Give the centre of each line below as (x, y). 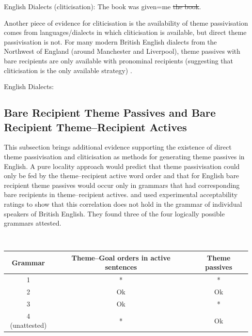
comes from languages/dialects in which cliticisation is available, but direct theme (125, 32)
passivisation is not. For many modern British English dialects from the (110, 41)
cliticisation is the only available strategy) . (68, 70)
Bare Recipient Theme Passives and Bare (110, 113)
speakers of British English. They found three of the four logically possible (114, 213)
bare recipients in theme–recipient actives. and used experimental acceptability (121, 194)
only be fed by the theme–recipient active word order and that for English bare (122, 176)
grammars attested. (33, 223)
